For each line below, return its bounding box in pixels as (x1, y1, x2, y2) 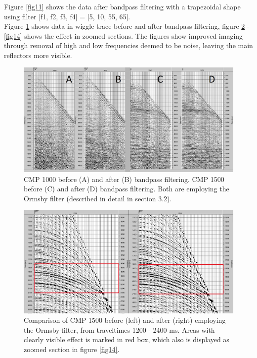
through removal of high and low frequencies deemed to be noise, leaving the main (4, 40, 253, 51)
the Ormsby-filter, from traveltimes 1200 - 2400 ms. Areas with (24, 324, 215, 335)
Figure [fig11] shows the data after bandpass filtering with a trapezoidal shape (4, 1, 241, 11)
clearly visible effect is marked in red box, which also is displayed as (24, 334, 229, 345)
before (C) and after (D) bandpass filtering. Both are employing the (24, 183, 229, 194)
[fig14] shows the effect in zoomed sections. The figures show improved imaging (4, 30, 243, 41)
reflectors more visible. (4, 50, 72, 60)
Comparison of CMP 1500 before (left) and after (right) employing (24, 315, 226, 325)
